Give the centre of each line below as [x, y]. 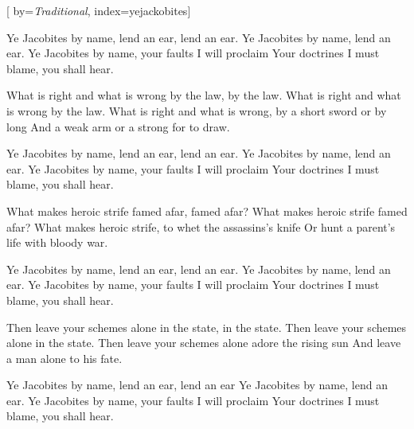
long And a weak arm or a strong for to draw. [118, 126]
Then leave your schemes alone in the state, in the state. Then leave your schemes [207, 327]
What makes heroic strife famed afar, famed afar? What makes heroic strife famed [207, 211]
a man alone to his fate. [64, 358]
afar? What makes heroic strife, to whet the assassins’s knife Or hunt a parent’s [201, 226]
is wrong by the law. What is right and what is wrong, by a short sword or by [197, 110]
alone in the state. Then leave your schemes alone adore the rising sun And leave [204, 343]
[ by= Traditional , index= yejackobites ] [99, 10]
